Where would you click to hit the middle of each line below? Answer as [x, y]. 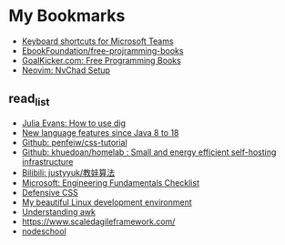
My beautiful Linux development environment [107, 202]
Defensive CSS [50, 192]
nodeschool [44, 231]
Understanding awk [59, 211]
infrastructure [47, 161]
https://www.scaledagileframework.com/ [98, 221]
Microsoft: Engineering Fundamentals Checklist [110, 182]
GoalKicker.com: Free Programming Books [101, 60]
